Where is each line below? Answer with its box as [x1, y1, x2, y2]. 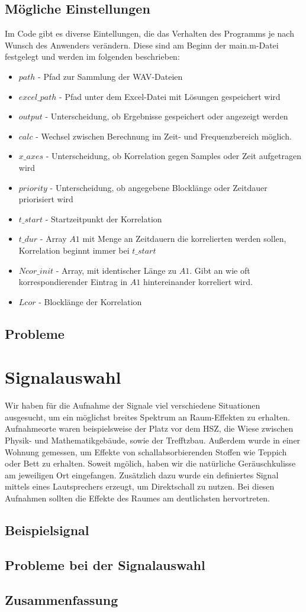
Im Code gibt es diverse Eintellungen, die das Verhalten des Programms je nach [5, 27, 294, 40]
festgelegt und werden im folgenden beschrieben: [5, 50, 180, 63]
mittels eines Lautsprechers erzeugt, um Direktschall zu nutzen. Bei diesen [5, 480, 275, 493]
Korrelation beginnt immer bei [18, 244, 130, 256]
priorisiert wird [18, 193, 73, 205]
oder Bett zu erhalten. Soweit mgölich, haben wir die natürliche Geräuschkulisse [5, 457, 296, 469]
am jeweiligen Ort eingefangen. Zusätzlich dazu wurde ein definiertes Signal [5, 468, 279, 481]
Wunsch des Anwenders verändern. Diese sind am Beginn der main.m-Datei [5, 38, 279, 51]
